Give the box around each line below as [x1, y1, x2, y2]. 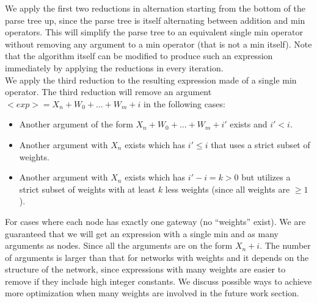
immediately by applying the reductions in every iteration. [5, 61, 224, 74]
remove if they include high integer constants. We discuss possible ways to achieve [5, 274, 312, 287]
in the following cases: [144, 97, 225, 110]
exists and [230, 118, 268, 130]
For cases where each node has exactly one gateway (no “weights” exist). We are [5, 215, 306, 227]
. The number [260, 239, 311, 252]
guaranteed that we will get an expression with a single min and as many [5, 227, 279, 240]
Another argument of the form [19, 118, 133, 130]
